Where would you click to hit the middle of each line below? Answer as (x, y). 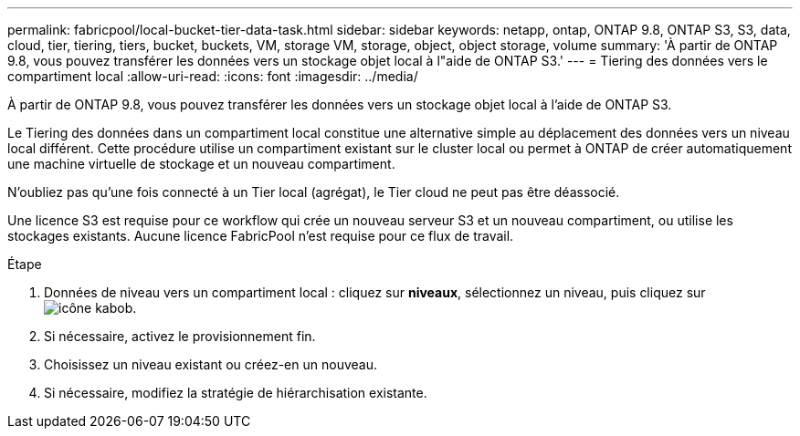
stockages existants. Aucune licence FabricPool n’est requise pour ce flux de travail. (261, 236)
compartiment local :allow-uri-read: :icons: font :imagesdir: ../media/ (213, 76)
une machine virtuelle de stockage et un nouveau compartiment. (201, 164)
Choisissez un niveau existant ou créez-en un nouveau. (211, 364)
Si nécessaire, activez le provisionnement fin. (180, 336)
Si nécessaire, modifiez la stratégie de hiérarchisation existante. (236, 393)
